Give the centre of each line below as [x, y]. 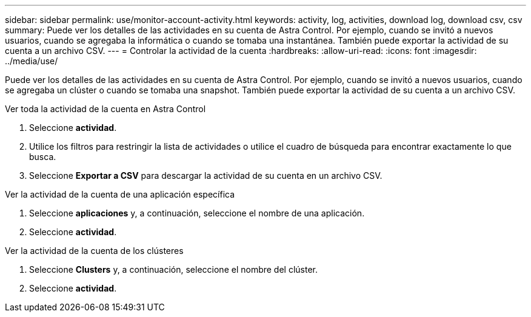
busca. [43, 157]
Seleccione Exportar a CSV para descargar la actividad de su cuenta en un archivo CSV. [206, 175]
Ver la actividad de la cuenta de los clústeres [94, 251]
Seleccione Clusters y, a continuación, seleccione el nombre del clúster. [174, 269]
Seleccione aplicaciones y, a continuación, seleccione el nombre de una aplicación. [197, 213]
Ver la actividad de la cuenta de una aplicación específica [120, 194]
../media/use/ [32, 61]
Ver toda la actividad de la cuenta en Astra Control [105, 109]
